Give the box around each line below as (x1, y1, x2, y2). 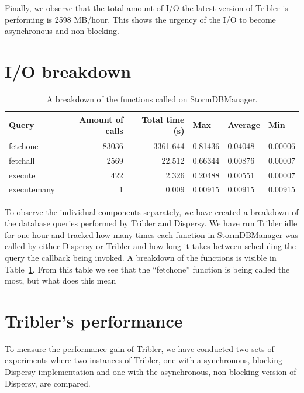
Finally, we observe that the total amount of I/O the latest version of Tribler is (5, 2, 288, 13)
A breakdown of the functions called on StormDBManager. (46, 92, 258, 105)
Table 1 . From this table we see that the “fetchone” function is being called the (5, 263, 290, 275)
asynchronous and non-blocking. (5, 25, 119, 37)
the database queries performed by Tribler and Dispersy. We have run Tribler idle (5, 217, 298, 229)
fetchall (9, 154, 35, 166)
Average (227, 119, 261, 131)
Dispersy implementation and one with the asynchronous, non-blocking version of (5, 366, 296, 378)
